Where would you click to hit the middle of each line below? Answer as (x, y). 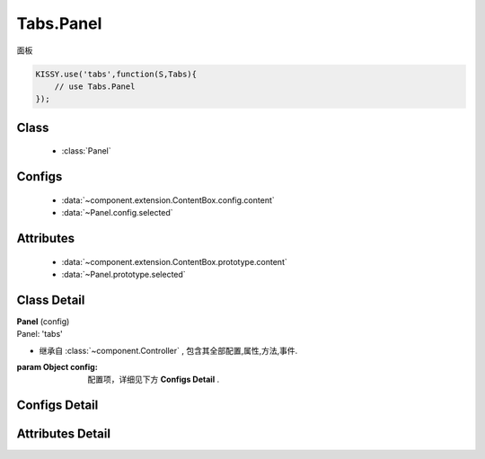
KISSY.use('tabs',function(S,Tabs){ (116, 74)
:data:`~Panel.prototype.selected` (123, 274)
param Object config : (57, 366)
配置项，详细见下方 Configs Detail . (154, 380)
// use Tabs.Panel (95, 86)
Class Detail (51, 300)
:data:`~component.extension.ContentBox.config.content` (168, 200)
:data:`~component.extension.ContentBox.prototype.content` (174, 261)
